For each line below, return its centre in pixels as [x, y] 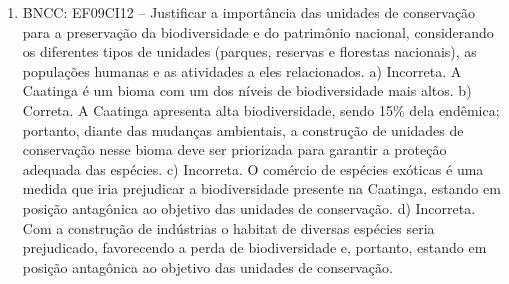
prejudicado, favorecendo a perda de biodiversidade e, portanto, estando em [254, 247]
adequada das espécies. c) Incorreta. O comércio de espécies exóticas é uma [253, 168]
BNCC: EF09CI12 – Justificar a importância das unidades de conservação [249, 12]
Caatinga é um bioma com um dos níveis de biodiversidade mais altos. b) [247, 90]
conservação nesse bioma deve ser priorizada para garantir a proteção [234, 149]
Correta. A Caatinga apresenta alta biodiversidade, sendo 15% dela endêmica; [261, 109]
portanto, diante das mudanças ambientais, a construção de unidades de [243, 129]
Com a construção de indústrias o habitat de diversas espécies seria [228, 227]
